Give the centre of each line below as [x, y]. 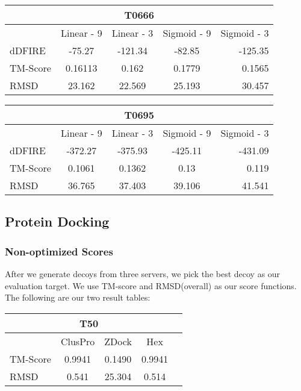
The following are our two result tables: [78, 297]
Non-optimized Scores [59, 251]
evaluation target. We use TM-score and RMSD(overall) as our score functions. [151, 285]
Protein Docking [57, 221]
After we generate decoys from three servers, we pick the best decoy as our [143, 274]
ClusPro [78, 341]
